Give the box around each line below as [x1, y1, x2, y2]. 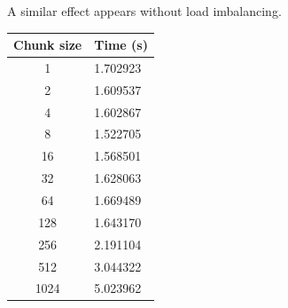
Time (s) [94, 36, 148, 54]
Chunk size [13, 36, 82, 54]
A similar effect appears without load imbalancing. [7, 2, 282, 20]
